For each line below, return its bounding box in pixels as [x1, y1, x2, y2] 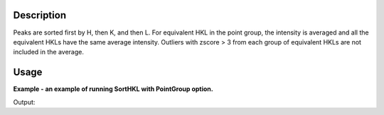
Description [13, 9, 67, 21]
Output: [13, 97, 36, 106]
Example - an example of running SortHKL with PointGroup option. [13, 85, 213, 93]
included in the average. [13, 48, 85, 56]
